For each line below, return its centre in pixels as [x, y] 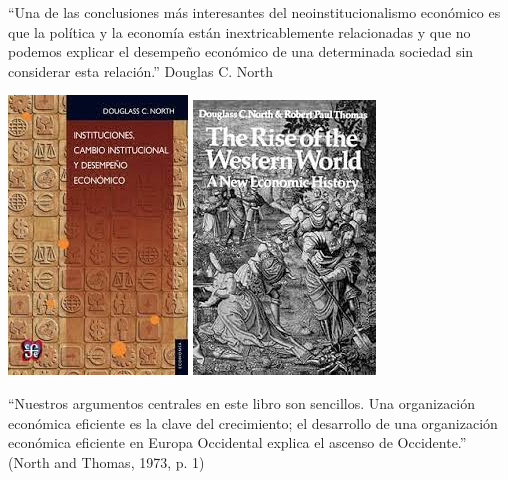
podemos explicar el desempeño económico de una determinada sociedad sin [241, 51]
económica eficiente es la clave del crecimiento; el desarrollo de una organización [253, 422]
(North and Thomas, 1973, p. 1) [106, 461]
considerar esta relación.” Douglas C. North [141, 70]
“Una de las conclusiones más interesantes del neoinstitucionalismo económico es [254, 12]
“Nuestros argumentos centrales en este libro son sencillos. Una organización [242, 402]
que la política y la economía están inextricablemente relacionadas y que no [239, 31]
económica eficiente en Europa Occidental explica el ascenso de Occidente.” [237, 442]
